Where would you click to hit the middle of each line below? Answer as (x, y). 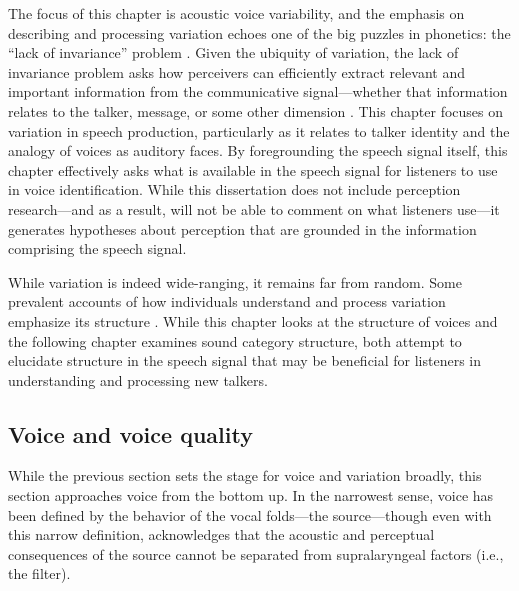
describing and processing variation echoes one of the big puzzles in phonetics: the (259, 32)
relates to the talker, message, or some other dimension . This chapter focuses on (256, 110)
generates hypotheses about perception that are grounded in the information (242, 228)
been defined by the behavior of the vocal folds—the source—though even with (250, 514)
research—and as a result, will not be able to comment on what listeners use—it (254, 208)
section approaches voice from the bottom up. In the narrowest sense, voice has (251, 495)
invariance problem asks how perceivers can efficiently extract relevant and (236, 71)
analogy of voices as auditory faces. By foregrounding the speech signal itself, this (258, 150)
